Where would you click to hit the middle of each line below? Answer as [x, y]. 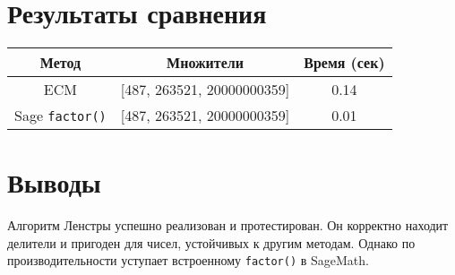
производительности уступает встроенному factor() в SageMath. [188, 260]
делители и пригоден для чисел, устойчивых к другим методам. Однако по [211, 242]
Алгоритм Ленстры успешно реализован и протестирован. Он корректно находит [228, 225]
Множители [205, 63]
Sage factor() [60, 116]
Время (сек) [344, 63]
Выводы [54, 182]
